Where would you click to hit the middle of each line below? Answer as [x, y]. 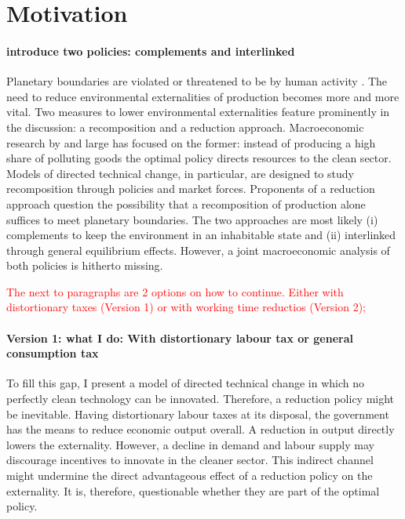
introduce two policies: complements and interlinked [151, 51]
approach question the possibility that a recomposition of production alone [186, 203]
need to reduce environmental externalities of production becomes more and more [203, 96]
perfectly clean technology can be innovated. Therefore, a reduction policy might [201, 399]
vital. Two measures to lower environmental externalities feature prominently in [198, 112]
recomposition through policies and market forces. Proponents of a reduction [191, 189]
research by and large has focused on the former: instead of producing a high [191, 142]
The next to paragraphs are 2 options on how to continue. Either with [175, 291]
